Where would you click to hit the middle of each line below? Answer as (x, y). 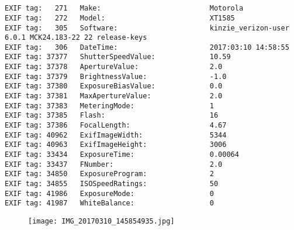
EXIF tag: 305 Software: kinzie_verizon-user (147, 28)
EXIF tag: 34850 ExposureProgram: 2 (109, 174)
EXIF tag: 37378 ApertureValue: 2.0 (114, 67)
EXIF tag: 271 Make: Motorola (124, 8)
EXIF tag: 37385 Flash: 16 (112, 116)
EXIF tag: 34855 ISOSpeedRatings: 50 (112, 184)
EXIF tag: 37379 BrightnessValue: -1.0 (116, 76)
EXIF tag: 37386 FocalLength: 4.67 (116, 126)
